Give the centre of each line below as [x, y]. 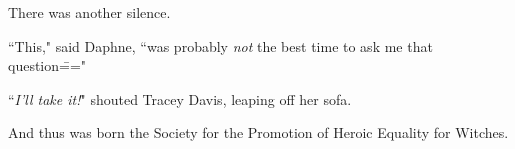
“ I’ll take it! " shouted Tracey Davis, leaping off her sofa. [180, 98]
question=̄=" [47, 65]
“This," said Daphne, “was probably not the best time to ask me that [220, 45]
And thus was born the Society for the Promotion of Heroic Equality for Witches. [258, 132]
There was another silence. [89, 12]
